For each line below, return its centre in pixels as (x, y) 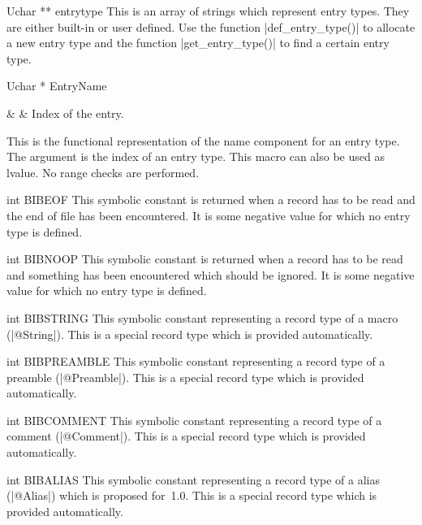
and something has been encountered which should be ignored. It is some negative (211, 274)
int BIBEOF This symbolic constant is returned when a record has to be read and (211, 200)
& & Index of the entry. (65, 113)
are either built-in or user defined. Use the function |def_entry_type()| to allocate (211, 26)
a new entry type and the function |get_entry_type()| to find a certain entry (198, 43)
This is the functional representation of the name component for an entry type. (203, 140)
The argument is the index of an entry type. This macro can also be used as (196, 156)
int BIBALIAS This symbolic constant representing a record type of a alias (193, 479)
